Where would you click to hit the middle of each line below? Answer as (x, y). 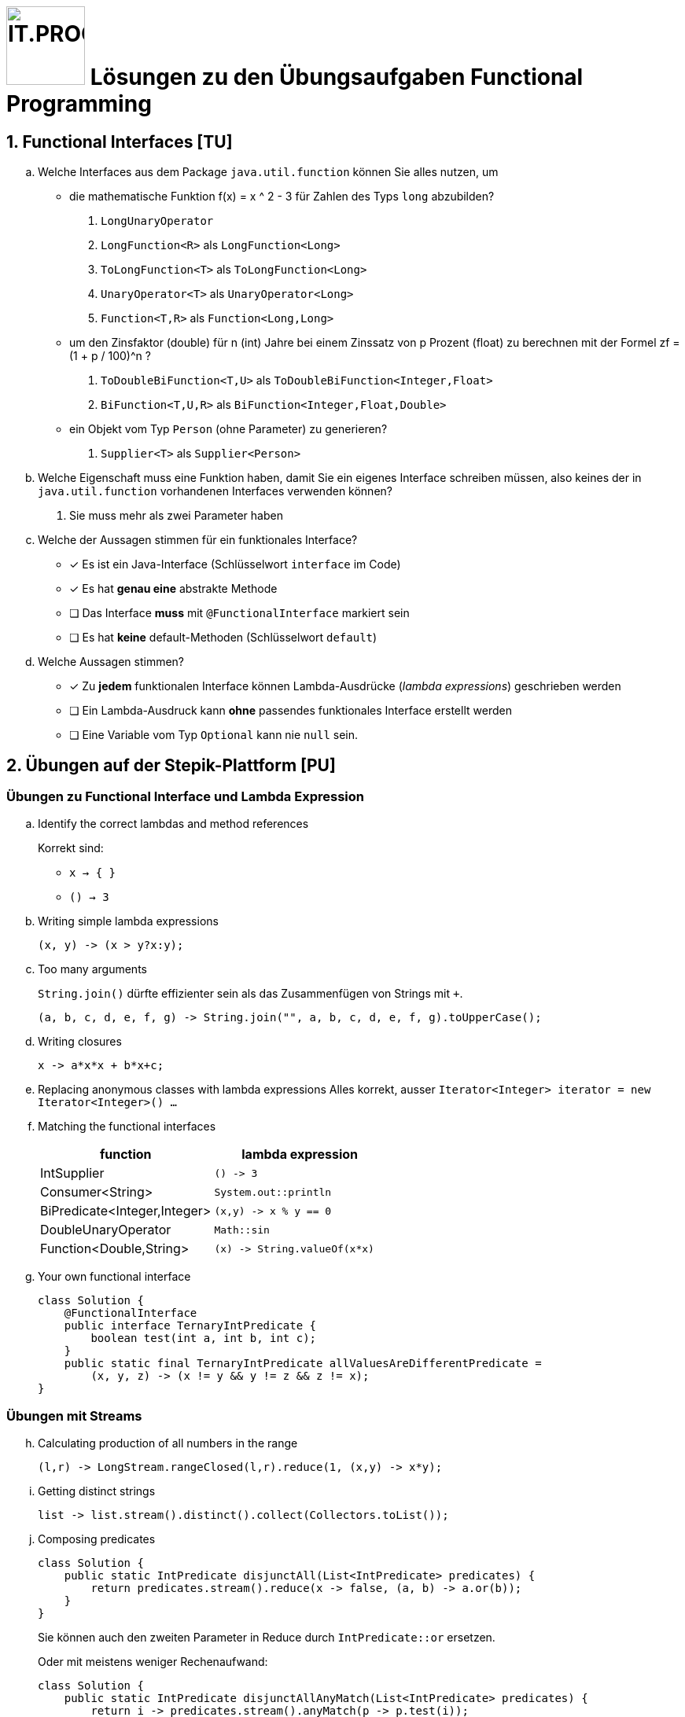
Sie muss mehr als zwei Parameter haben (176, 516)
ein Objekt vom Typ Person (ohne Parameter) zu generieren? (228, 429)
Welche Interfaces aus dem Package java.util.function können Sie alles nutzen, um (268, 172)
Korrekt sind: (71, 848)
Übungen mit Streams (74, 1416)
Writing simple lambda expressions (128, 921)
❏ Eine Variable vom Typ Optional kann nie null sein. (214, 735)
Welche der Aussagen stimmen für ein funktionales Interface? (198, 540)
